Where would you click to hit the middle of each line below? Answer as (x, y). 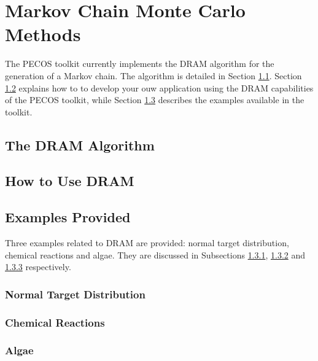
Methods (43, 34)
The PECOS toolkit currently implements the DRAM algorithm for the (140, 64)
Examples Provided (68, 217)
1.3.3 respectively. (38, 267)
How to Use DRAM (70, 181)
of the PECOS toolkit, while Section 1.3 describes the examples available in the (155, 100)
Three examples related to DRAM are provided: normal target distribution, (147, 243)
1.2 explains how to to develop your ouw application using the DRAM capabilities (159, 87)
